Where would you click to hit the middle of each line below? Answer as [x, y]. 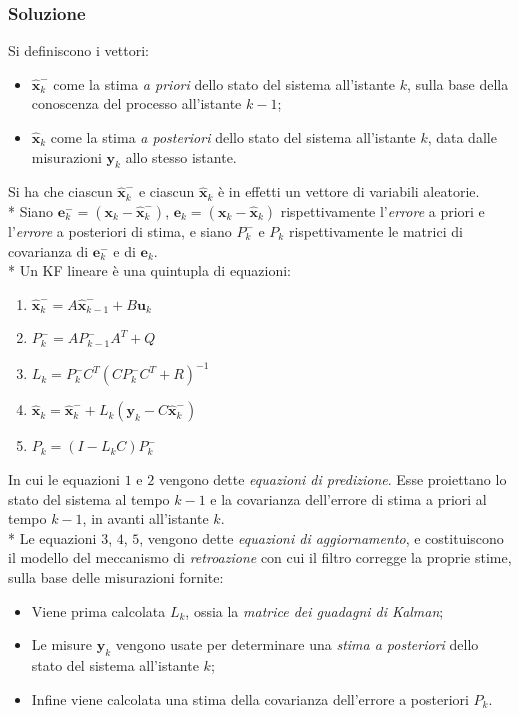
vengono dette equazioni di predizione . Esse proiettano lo [332, 479]
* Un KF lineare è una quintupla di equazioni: [149, 270]
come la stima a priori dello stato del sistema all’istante [224, 83]
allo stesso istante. [181, 156]
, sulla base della [457, 83]
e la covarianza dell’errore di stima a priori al [348, 498]
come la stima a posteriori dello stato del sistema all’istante [233, 137]
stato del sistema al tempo [89, 498]
